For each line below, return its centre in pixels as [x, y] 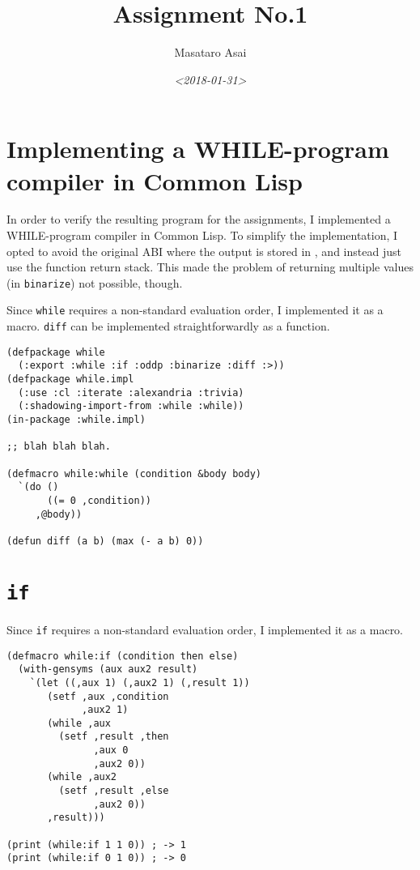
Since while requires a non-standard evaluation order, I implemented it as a [195, 310]
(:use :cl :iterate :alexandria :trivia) [131, 392]
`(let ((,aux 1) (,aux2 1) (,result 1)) [140, 682]
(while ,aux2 [82, 777]
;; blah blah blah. [59, 447]
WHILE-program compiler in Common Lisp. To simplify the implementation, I [202, 235]
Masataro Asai [210, 52]
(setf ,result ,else [114, 791]
